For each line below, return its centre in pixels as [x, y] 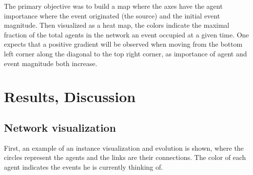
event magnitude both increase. [51, 63]
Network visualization [60, 127]
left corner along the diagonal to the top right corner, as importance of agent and [126, 53]
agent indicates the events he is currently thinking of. [84, 166]
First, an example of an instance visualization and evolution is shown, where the [124, 148]
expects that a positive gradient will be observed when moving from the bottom [123, 44]
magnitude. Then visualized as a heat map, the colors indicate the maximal [117, 25]
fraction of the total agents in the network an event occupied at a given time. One [126, 34]
